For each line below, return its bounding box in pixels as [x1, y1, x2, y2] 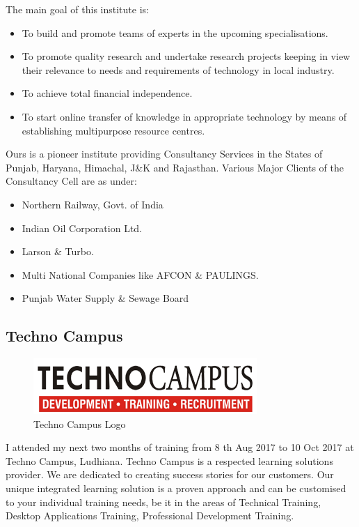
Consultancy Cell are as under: [6, 174, 137, 188]
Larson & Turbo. [22, 244, 94, 259]
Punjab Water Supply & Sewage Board [22, 291, 189, 305]
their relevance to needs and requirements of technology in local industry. [22, 62, 335, 77]
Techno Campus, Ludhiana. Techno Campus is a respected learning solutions [6, 453, 333, 468]
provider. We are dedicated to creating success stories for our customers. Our [6, 467, 334, 482]
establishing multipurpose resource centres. [22, 123, 205, 137]
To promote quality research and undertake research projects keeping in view [22, 49, 351, 63]
